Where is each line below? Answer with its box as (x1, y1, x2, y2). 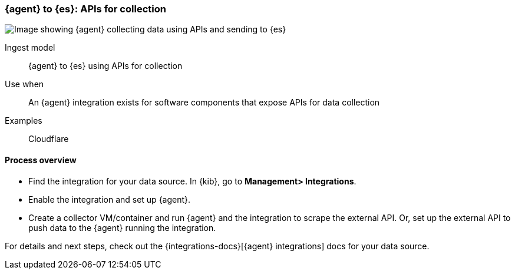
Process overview (5, 154, 77, 165)
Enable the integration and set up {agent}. (28, 194, 191, 204)
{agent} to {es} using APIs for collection (28, 61, 183, 71)
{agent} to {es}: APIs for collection (5, 3, 166, 15)
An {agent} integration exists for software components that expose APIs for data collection (28, 97, 380, 108)
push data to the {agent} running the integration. (28, 222, 216, 233)
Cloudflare (28, 134, 69, 144)
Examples (5, 115, 42, 126)
